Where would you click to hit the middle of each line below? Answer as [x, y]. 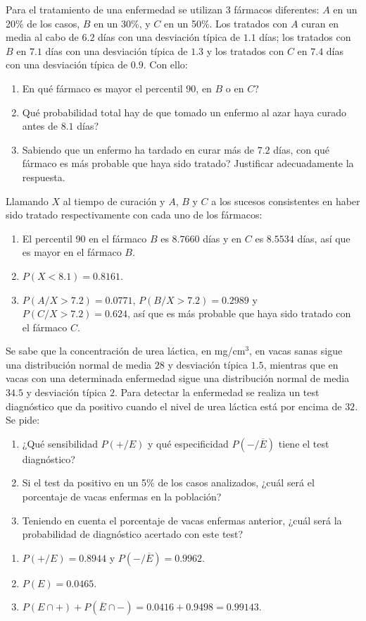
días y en [222, 238]
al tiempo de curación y [114, 201]
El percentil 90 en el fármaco [84, 238]
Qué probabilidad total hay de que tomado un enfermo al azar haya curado [184, 112]
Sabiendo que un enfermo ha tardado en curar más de [138, 149]
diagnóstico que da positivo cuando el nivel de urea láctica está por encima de [174, 406]
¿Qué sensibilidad [60, 443]
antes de [40, 126]
